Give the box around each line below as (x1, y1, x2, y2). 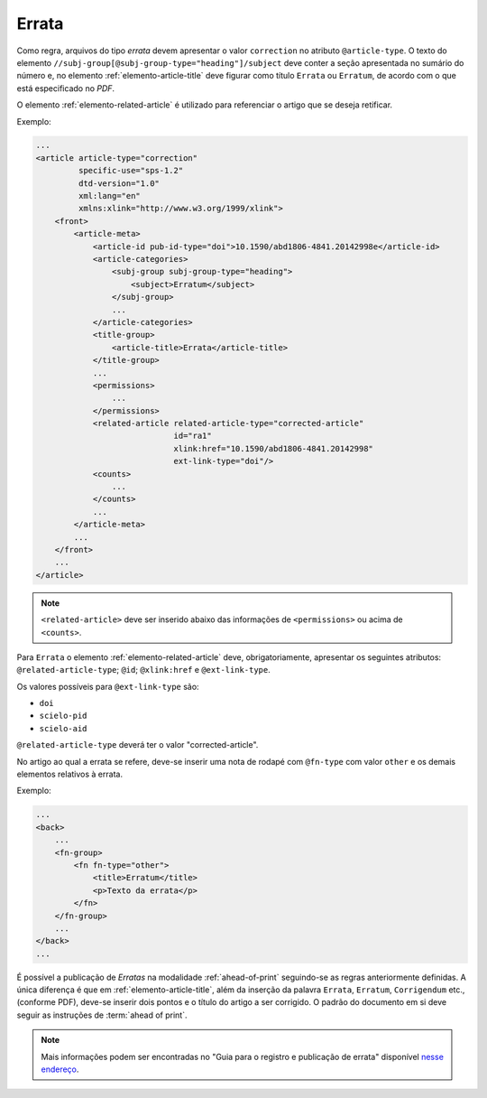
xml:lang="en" (78, 191, 142, 201)
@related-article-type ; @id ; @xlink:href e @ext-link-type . (16, 665, 271, 675)
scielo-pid (39, 711, 87, 721)
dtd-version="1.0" (78, 178, 160, 189)
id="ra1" (173, 431, 212, 442)
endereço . (41, 1064, 79, 1075)
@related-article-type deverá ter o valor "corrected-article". (16, 740, 259, 750)
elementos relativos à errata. (16, 768, 124, 780)
